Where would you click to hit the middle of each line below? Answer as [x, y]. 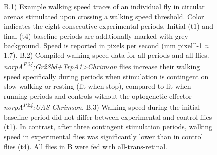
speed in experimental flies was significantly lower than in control [104, 136]
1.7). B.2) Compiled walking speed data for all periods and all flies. [107, 55]
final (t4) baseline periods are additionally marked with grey [96, 35]
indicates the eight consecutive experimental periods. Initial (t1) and [108, 26]
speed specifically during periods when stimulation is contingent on [106, 76]
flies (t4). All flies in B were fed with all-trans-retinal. [86, 146]
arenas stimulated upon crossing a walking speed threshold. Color [104, 16]
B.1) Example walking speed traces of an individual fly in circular [104, 6]
